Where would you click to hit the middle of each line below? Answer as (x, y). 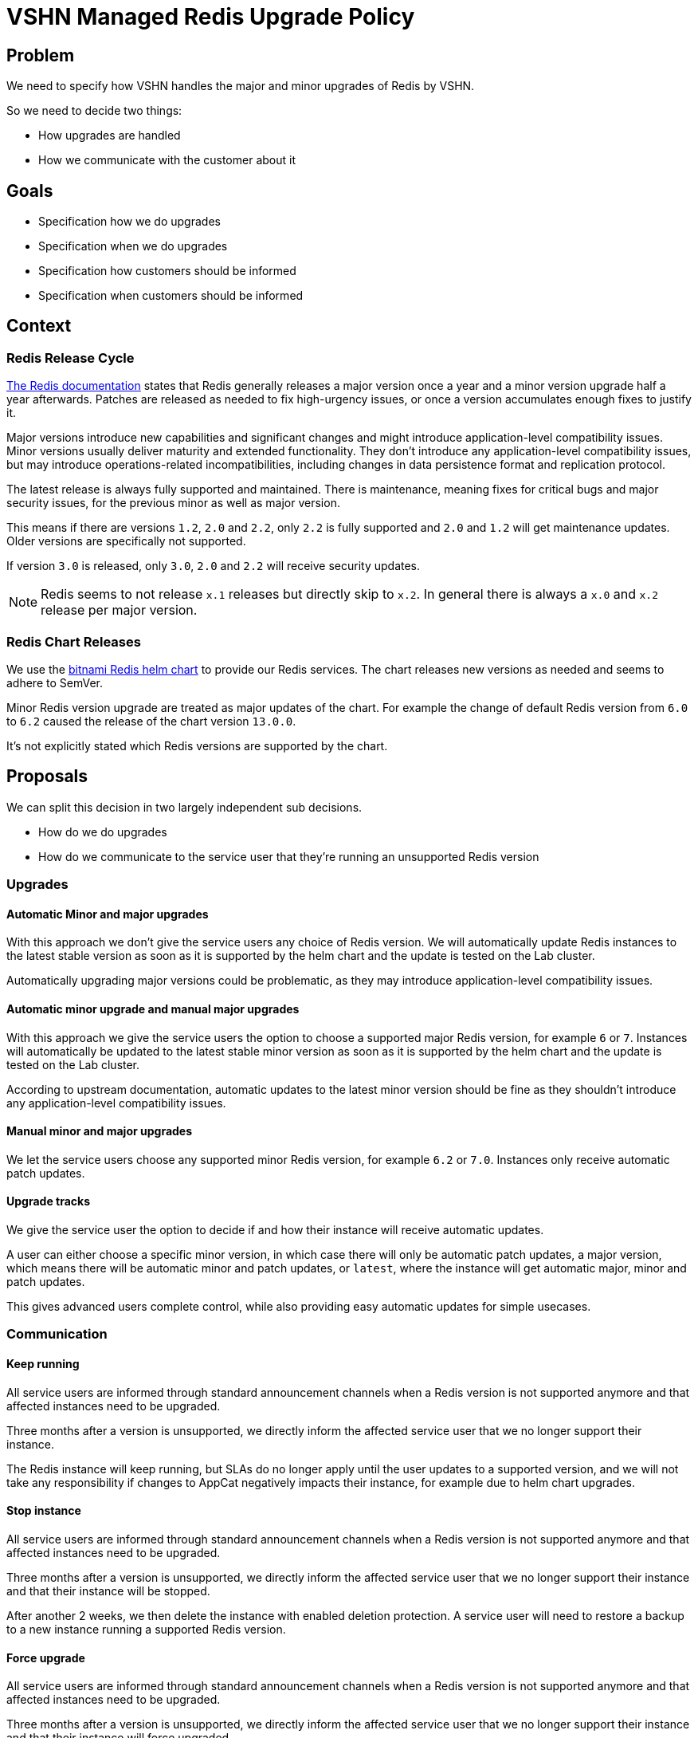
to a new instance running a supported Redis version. (146, 1629)
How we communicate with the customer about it (167, 160)
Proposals (47, 777)
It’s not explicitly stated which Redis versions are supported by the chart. (197, 745)
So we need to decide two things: (94, 111)
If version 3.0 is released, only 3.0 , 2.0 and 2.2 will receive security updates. (214, 566)
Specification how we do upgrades (129, 222)
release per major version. (119, 610)
